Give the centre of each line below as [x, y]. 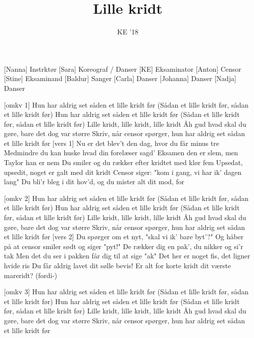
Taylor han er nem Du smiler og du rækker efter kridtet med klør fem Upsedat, [123, 162]
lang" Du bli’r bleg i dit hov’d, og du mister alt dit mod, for [94, 182]
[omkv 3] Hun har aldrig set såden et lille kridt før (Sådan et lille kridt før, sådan [126, 292]
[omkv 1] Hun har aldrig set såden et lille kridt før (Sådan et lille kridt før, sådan [126, 104]
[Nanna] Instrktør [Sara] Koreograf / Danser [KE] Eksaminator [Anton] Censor [123, 69]
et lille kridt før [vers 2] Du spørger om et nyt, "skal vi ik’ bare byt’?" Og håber [124, 237]
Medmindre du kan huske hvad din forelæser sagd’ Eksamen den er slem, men [121, 153]
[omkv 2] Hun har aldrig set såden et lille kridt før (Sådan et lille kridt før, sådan [126, 198]
